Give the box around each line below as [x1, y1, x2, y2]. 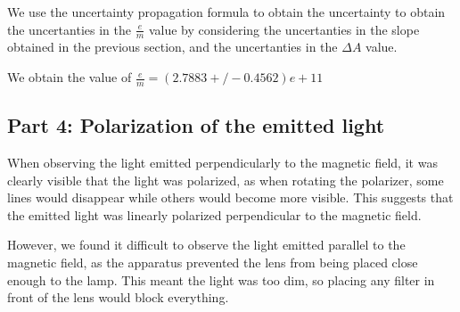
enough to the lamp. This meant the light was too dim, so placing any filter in [7, 270, 435, 289]
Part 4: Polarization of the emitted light [7, 111, 385, 139]
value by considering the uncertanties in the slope [148, 20, 420, 38]
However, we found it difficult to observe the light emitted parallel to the [7, 235, 406, 254]
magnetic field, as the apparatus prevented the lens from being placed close [7, 253, 418, 272]
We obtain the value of [7, 68, 132, 86]
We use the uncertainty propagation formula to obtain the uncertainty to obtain [7, 3, 446, 21]
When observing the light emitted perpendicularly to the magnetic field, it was [7, 153, 438, 172]
